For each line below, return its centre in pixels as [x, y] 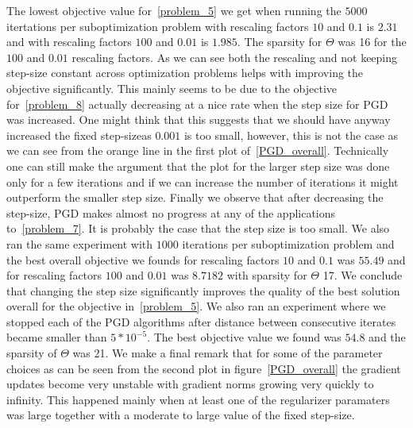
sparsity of [32, 353]
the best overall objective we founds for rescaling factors [143, 259]
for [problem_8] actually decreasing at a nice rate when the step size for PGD [197, 104]
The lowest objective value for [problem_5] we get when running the [174, 10]
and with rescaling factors [69, 42]
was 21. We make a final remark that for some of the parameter [228, 353]
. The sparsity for [280, 42]
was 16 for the [372, 42]
